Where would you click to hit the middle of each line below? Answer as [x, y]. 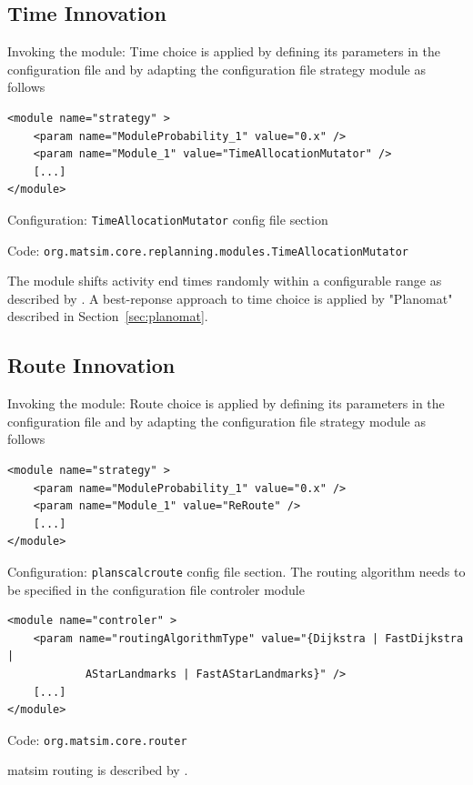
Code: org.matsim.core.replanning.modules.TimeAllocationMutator [208, 250]
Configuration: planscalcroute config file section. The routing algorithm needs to [236, 571]
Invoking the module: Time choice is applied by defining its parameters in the [224, 51]
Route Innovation [91, 365]
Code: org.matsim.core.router [97, 739]
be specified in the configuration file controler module [156, 589]
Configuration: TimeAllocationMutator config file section [168, 219]
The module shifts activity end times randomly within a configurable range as [225, 281]
